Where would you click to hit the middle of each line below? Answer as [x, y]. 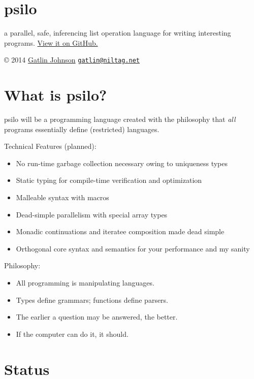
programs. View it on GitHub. [51, 42]
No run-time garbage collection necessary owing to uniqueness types [122, 163]
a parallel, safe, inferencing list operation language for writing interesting [118, 33]
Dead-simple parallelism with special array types [92, 214]
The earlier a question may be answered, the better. [97, 317]
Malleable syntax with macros [62, 197]
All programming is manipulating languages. [85, 283]
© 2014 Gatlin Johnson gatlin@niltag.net [72, 60]
